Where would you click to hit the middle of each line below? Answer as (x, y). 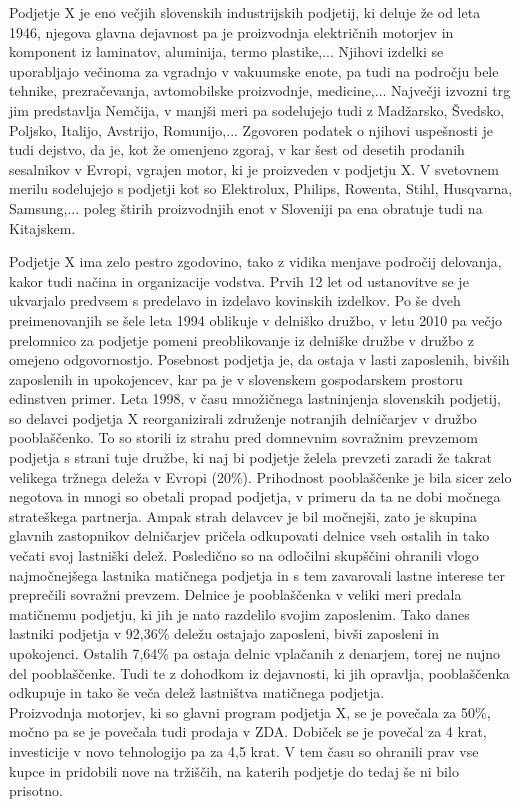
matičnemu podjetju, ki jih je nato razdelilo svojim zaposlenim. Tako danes (239, 613)
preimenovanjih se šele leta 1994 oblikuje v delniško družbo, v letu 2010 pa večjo (256, 319)
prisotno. (36, 790)
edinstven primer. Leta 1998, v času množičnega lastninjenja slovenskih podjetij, (255, 398)
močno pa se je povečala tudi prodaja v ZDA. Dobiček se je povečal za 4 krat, (248, 731)
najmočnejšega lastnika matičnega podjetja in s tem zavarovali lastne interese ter (257, 574)
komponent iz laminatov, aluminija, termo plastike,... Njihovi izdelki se (226, 51)
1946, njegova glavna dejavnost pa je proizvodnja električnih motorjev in (231, 31)
